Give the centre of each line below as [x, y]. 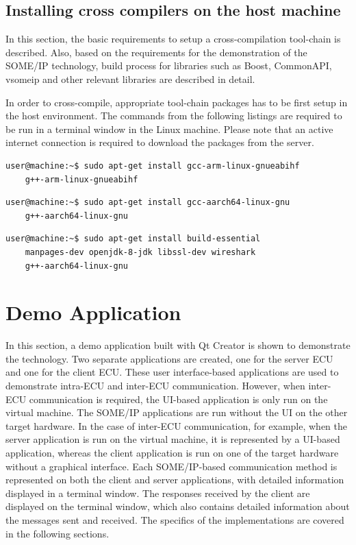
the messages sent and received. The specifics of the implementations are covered [175, 519]
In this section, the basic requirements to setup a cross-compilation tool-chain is [173, 39]
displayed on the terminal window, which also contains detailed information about [178, 506]
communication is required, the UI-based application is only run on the [178, 399]
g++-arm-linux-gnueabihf [81, 179]
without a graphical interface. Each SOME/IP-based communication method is [171, 466]
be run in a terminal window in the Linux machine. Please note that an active [169, 129]
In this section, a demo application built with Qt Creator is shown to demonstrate [178, 345]
